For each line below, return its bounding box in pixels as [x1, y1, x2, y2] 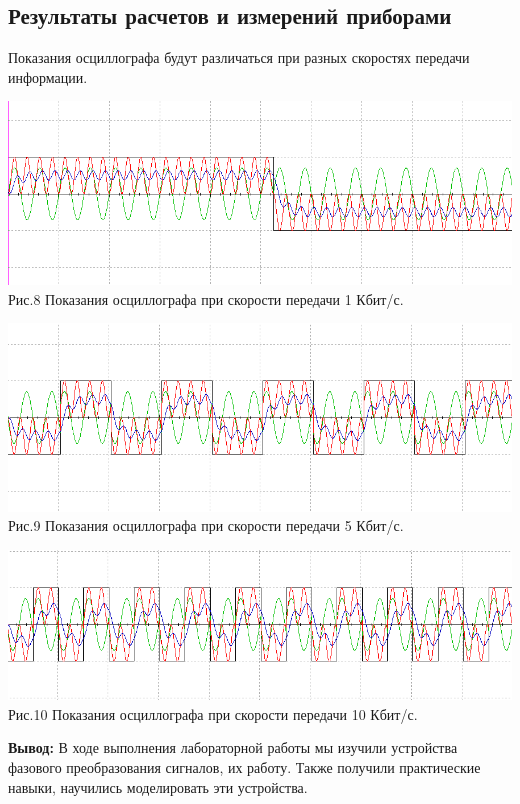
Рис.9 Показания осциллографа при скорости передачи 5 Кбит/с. [8, 515, 404, 536]
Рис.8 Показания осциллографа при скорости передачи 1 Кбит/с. [8, 288, 404, 309]
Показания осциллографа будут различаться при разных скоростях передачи [8, 47, 470, 68]
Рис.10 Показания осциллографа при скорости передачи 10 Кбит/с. [8, 703, 418, 724]
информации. [8, 66, 88, 87]
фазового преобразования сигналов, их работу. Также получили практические [8, 757, 481, 778]
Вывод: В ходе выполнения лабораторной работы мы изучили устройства [8, 737, 458, 758]
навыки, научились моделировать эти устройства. [8, 776, 308, 797]
